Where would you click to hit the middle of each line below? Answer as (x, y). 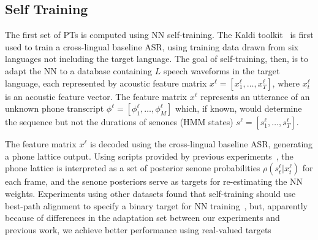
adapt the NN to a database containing (79, 70)
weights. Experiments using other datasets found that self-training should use (150, 193)
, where (286, 83)
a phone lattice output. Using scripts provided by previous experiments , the (149, 156)
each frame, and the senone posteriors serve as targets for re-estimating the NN (154, 181)
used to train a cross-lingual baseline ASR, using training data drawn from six (152, 46)
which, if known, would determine (238, 108)
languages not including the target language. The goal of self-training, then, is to (157, 59)
